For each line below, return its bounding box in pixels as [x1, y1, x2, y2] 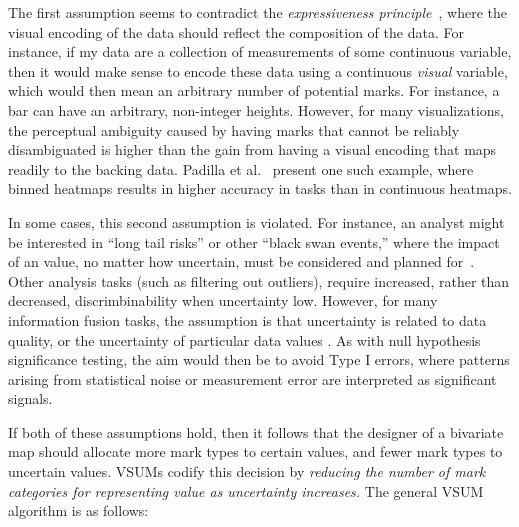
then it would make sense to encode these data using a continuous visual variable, [8, 60, 508, 81]
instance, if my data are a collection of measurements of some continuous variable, [8, 41, 512, 62]
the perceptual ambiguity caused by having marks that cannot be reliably [8, 119, 460, 140]
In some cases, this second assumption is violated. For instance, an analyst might [8, 211, 505, 232]
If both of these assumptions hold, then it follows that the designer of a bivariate [8, 421, 504, 442]
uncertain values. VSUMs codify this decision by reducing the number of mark [8, 461, 486, 482]
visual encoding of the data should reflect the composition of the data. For [8, 21, 464, 42]
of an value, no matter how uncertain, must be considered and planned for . [8, 251, 475, 272]
